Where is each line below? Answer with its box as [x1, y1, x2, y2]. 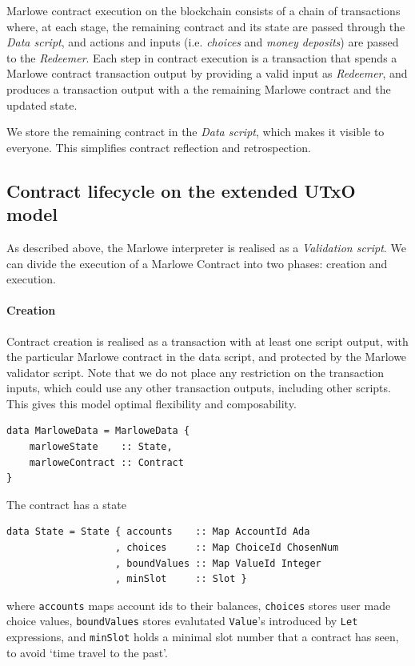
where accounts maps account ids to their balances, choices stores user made [6, 596, 391, 613]
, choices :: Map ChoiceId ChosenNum [115, 542, 339, 554]
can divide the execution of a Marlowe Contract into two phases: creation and [6, 255, 388, 271]
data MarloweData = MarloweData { [6, 425, 190, 437]
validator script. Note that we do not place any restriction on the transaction [6, 363, 385, 380]
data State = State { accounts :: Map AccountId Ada [6, 526, 310, 538]
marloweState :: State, [29, 441, 173, 453]
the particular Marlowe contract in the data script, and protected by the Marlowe [6, 348, 407, 365]
